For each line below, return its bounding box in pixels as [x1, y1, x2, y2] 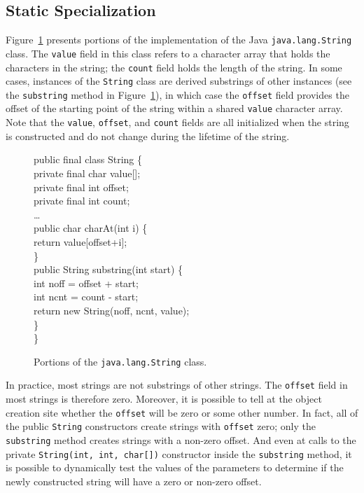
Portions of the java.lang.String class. [34, 354, 207, 368]
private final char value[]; [34, 165, 141, 180]
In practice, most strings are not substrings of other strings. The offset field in [6, 377, 348, 392]
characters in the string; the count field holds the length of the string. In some [6, 60, 342, 74]
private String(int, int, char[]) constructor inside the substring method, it [6, 446, 352, 461]
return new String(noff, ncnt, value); [34, 303, 190, 317]
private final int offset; [34, 179, 129, 194]
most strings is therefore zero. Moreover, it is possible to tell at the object [6, 391, 322, 406]
